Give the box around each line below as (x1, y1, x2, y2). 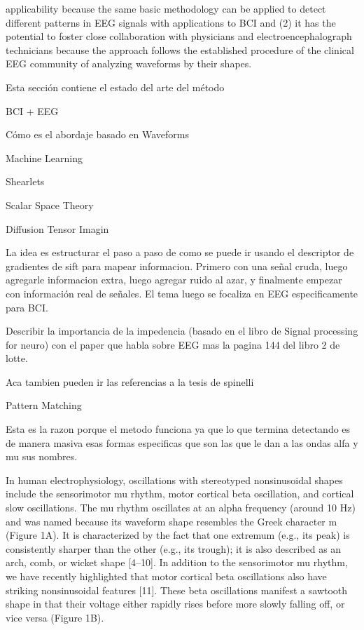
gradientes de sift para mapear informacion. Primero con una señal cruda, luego (6, 258, 348, 273)
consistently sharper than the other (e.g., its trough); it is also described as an (6, 541, 342, 556)
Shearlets (6, 174, 45, 189)
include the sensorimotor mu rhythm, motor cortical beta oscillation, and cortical (6, 486, 354, 501)
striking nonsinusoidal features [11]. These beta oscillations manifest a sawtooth (6, 582, 348, 597)
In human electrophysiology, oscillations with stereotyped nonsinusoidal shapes (6, 472, 343, 487)
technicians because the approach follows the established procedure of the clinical (6, 42, 354, 57)
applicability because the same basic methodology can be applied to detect (6, 1, 326, 15)
